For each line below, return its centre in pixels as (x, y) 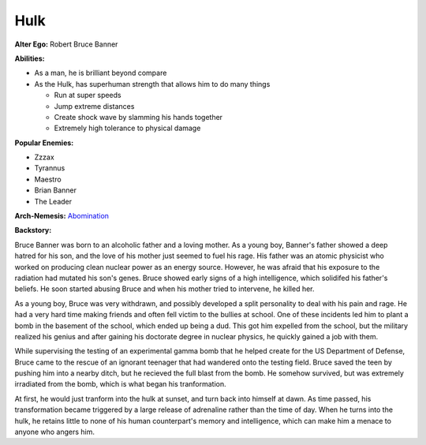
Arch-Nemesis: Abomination (62, 216)
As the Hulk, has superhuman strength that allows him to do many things (152, 84)
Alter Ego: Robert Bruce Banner (66, 44)
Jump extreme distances (94, 106)
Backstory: (33, 230)
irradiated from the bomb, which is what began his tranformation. (120, 384)
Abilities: (30, 58)
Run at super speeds (88, 95)
